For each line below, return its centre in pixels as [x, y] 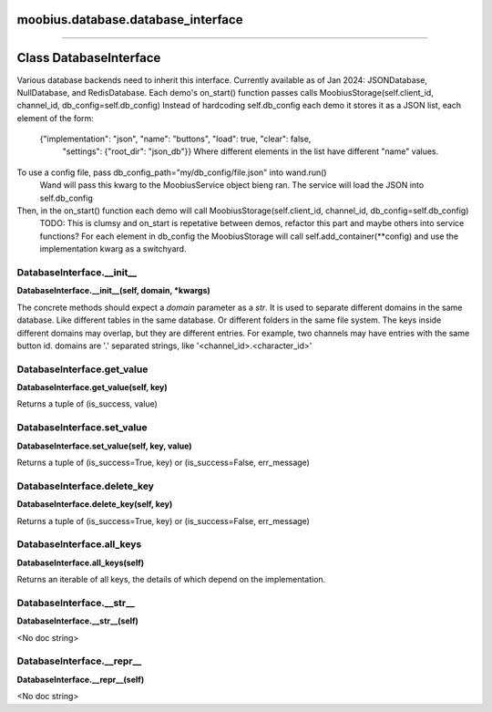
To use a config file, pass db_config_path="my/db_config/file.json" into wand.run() [172, 172]
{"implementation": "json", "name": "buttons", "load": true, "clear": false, [175, 139]
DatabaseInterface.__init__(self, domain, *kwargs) [114, 291]
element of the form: [56, 118]
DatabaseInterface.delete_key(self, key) [95, 504]
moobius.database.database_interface [130, 20]
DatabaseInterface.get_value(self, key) [92, 387]
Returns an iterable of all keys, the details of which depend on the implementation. [171, 580]
